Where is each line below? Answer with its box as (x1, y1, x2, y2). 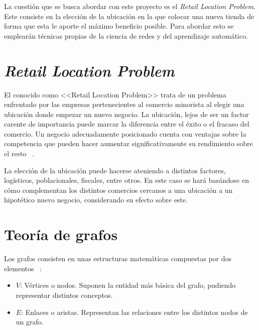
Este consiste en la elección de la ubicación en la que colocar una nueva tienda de (4, 11, 254, 21)
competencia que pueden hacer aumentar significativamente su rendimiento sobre (4, 138, 253, 149)
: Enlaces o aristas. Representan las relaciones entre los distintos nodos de (21, 306, 248, 317)
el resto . (4, 148, 35, 159)
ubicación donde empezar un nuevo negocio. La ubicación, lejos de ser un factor (4, 108, 249, 119)
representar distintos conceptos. (16, 289, 113, 300)
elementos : (4, 263, 42, 273)
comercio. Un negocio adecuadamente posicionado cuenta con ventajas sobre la (4, 128, 246, 139)
